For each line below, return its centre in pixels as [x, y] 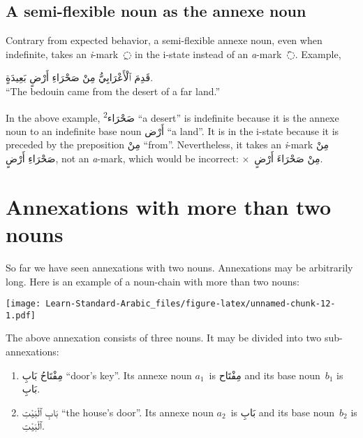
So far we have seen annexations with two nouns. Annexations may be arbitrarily [179, 267]
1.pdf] [21, 315]
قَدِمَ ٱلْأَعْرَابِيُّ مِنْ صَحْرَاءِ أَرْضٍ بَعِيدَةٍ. [80, 77]
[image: [23, 304]
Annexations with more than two [169, 206]
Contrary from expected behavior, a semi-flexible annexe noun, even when [164, 40]
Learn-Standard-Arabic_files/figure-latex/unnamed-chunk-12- [191, 304]
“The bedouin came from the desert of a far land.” [113, 91]
